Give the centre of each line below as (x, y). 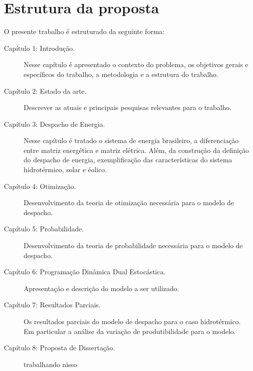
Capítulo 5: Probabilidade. (44, 229)
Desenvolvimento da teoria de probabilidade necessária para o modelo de (133, 245)
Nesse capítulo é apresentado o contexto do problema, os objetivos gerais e (136, 64)
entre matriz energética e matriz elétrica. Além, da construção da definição (136, 150)
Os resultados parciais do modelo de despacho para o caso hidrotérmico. (132, 321)
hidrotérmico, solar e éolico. (65, 169)
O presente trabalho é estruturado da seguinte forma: (84, 31)
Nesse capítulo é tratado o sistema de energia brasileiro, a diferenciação (131, 140)
